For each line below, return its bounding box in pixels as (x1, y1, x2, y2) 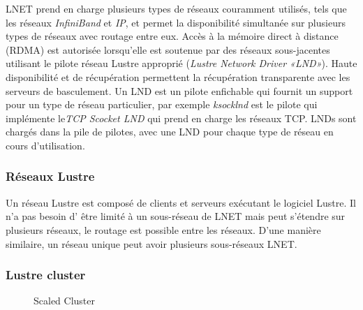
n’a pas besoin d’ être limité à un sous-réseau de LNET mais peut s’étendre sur (6, 209, 346, 223)
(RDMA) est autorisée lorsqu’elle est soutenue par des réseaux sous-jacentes (6, 42, 330, 57)
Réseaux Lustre (6, 168, 95, 185)
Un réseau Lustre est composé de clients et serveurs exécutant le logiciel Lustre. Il (6, 195, 356, 209)
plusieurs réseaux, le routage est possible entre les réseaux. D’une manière (6, 222, 321, 237)
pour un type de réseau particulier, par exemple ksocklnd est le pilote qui (6, 97, 318, 112)
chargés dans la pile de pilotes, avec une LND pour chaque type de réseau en (6, 124, 334, 139)
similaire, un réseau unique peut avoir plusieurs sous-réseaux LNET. (6, 236, 297, 251)
